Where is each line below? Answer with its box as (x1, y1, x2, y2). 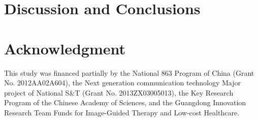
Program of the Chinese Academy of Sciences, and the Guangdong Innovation (4, 97, 246, 108)
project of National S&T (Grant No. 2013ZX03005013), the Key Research (4, 87, 234, 98)
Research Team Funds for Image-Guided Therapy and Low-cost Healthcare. (4, 107, 240, 117)
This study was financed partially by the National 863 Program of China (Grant (4, 67, 254, 78)
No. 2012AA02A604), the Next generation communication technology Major (4, 77, 241, 88)
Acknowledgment (4, 38, 125, 58)
